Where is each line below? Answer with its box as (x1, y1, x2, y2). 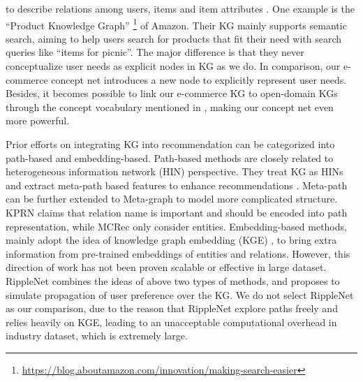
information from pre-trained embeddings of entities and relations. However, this (6, 246, 350, 260)
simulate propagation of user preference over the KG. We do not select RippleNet (6, 287, 354, 302)
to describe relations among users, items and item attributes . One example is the (6, 1, 355, 15)
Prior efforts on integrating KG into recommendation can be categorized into (6, 137, 335, 151)
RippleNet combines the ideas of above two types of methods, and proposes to (6, 273, 340, 288)
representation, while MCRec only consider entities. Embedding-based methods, (6, 219, 347, 233)
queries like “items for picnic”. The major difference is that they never (6, 45, 304, 59)
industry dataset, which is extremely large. (6, 328, 188, 343)
